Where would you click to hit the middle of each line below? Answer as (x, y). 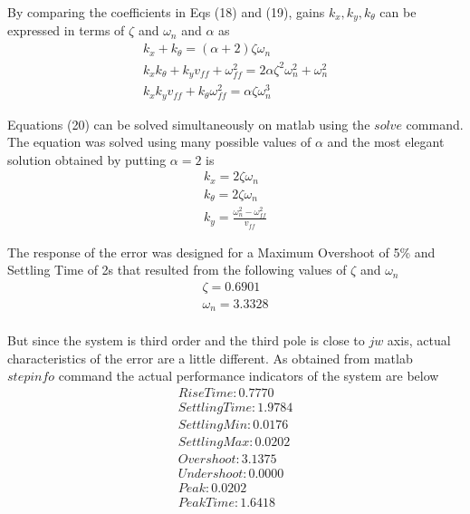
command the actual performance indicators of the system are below (249, 376)
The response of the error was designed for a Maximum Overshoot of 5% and (221, 252)
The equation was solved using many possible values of (159, 142)
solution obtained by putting (87, 159)
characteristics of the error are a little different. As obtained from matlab (210, 358)
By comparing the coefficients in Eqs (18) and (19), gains (166, 12)
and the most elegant (386, 142)
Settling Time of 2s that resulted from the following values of (177, 270)
